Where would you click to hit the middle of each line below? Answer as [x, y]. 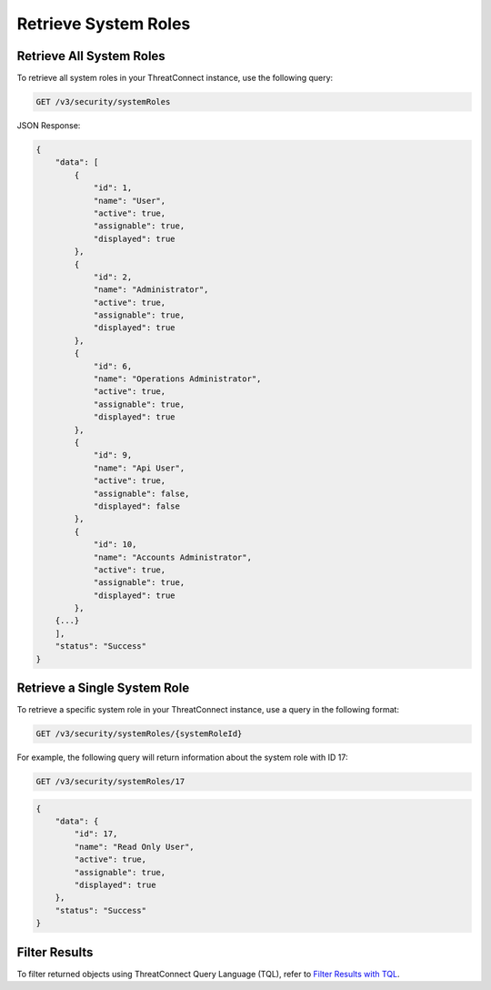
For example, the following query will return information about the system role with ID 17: [182, 758]
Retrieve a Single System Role [103, 688]
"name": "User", [130, 201]
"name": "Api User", [139, 468]
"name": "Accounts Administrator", [172, 557]
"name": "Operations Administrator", [177, 379]
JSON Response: [49, 126]
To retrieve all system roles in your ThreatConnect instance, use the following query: [175, 78]
